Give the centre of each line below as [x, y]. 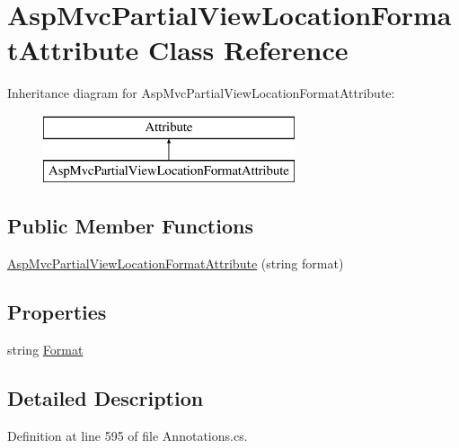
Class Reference [248, 50]
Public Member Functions [130, 226]
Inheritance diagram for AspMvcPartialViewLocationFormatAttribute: [201, 93]
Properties [57, 312]
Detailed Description [106, 398]
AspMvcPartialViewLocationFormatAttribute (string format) [176, 264]
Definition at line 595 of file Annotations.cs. [128, 435]
